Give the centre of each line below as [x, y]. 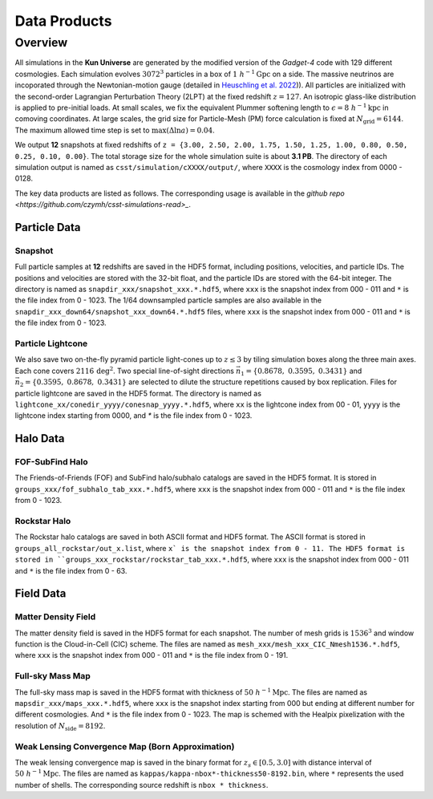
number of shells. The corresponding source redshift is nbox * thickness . [142, 785]
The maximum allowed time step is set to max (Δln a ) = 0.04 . [115, 130]
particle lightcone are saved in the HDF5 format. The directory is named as [138, 393]
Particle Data [48, 227]
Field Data [40, 594]
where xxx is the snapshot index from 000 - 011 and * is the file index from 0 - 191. [152, 655]
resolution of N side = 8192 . [60, 726]
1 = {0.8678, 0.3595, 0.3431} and [301, 371]
